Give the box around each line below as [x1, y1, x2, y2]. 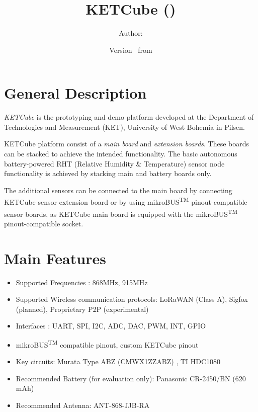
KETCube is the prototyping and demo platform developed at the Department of [4, 112, 254, 122]
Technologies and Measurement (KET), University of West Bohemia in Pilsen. [4, 121, 245, 132]
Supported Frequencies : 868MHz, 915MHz [16, 277, 148, 287]
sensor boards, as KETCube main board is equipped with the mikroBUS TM [4, 207, 238, 219]
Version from [109, 44, 152, 55]
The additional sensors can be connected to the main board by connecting [4, 185, 232, 195]
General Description [4, 83, 147, 103]
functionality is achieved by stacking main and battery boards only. [4, 168, 212, 179]
